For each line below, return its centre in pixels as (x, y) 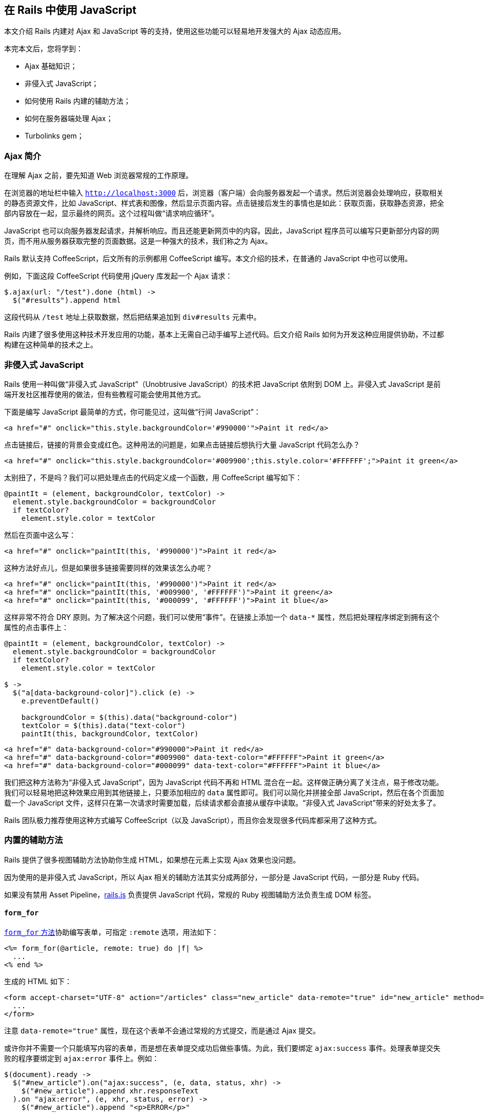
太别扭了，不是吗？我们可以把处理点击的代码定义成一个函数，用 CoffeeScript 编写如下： (153, 477)
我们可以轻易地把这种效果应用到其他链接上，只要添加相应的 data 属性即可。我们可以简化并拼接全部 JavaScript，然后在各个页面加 (224, 792)
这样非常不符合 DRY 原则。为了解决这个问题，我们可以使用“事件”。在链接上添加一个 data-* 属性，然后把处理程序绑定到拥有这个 (222, 617)
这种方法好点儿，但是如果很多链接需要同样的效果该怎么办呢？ (108, 567)
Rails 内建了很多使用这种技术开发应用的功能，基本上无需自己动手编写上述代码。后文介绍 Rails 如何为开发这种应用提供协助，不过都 (224, 335)
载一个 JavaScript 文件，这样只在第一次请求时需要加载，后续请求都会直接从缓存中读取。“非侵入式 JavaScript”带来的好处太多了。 (222, 802)
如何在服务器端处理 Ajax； (69, 119)
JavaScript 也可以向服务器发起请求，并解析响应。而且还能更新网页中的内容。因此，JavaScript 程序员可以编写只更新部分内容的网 (222, 231)
